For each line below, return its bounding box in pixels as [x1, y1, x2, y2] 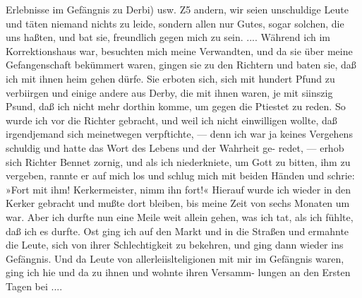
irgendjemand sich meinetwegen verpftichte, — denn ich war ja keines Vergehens [6, 126, 353, 141]
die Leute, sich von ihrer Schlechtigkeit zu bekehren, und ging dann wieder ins [6, 237, 344, 252]
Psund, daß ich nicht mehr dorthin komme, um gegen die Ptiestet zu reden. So [6, 99, 346, 114]
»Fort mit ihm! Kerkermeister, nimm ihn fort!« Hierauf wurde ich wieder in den [6, 181, 351, 196]
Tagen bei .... [6, 278, 63, 293]
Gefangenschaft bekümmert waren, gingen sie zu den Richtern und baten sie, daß [6, 57, 356, 72]
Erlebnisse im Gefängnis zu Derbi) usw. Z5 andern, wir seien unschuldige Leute [6, 2, 349, 16]
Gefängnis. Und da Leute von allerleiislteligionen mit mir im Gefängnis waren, [6, 251, 344, 266]
